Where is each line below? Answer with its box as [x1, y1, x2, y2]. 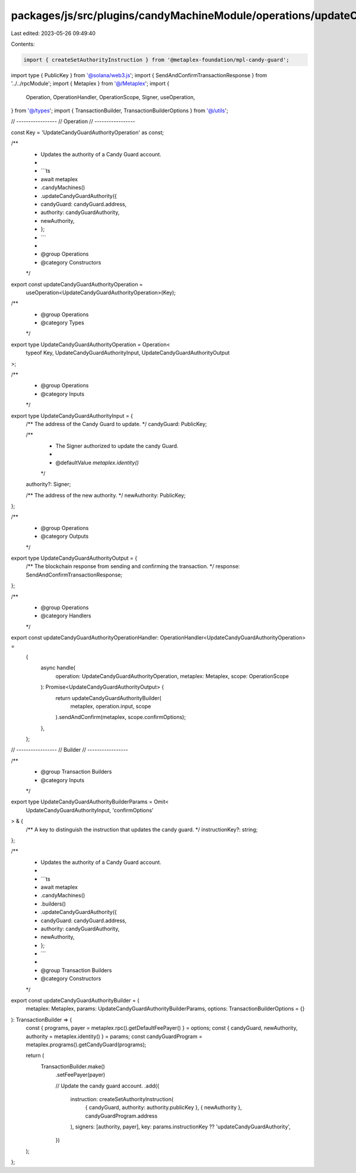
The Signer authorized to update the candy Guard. [55, 442, 179, 449]
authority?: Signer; [26, 481, 71, 488]
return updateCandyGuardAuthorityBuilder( [55, 694, 161, 701]
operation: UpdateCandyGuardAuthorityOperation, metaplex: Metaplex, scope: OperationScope [55, 672, 289, 680]
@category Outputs [40, 532, 89, 540]
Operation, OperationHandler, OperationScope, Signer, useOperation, [26, 93, 195, 100]
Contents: [11, 40, 35, 48]
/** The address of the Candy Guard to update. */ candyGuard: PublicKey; [26, 420, 207, 427]
